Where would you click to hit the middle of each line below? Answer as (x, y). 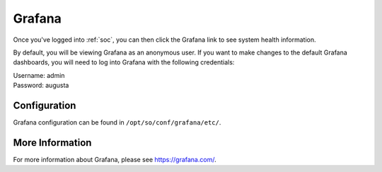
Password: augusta (41, 86)
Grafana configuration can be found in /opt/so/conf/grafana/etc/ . (117, 122)
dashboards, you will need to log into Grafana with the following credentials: (124, 62)
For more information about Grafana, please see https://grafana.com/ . (115, 159)
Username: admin (39, 75)
